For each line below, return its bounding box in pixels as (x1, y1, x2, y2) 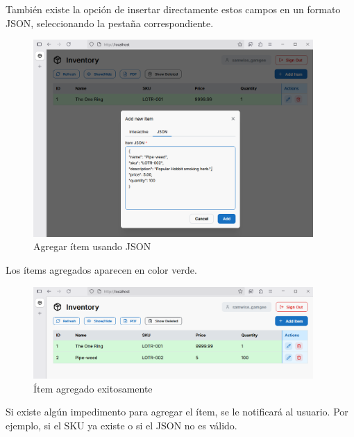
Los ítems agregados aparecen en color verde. (6, 262, 197, 277)
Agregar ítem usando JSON (33, 239, 151, 254)
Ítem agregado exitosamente (33, 381, 153, 395)
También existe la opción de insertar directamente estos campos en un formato (6, 2, 341, 16)
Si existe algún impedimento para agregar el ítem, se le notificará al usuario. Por (6, 404, 348, 419)
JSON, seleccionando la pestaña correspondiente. (6, 15, 214, 30)
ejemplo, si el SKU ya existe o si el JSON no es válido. (6, 418, 237, 432)
